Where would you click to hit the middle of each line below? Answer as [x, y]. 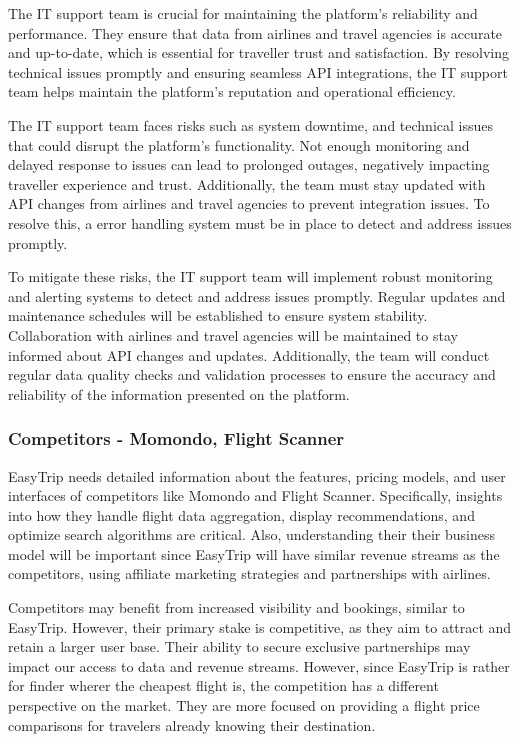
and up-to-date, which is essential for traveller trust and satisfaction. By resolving [259, 52]
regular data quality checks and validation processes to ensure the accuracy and [252, 374]
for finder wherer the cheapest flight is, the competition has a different [223, 685]
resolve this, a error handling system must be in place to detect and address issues [260, 222]
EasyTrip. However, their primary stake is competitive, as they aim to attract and [260, 626]
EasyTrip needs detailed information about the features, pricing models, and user [257, 475]
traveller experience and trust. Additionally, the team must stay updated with [247, 183]
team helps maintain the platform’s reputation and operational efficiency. [232, 91]
